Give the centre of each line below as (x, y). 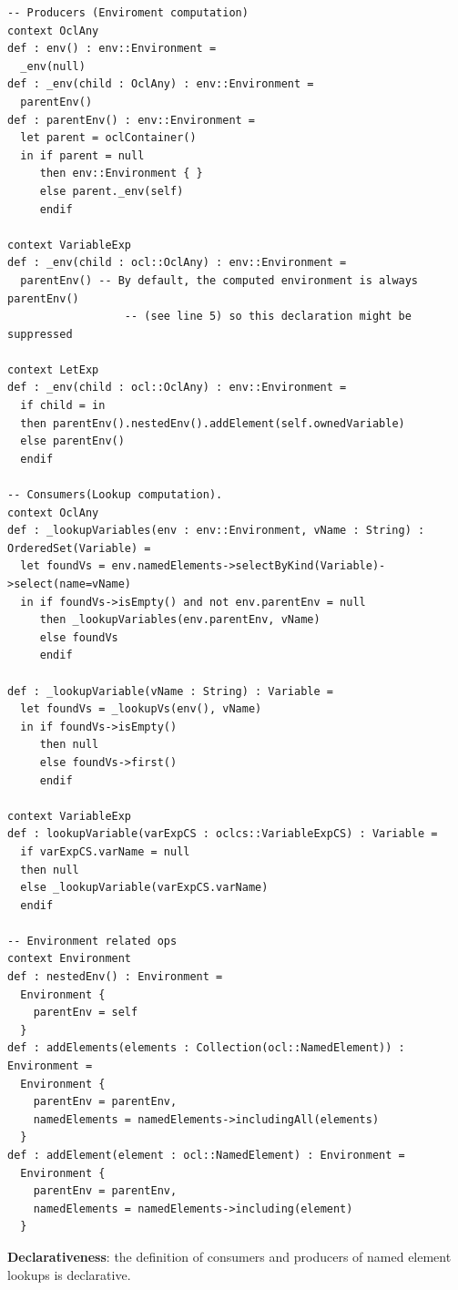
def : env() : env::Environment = (112, 49)
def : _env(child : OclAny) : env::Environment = (161, 84)
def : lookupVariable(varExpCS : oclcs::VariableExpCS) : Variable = (223, 834)
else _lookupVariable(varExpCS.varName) (144, 888)
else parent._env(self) (112, 191)
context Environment (70, 959)
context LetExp (53, 369)
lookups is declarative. (69, 1274)
